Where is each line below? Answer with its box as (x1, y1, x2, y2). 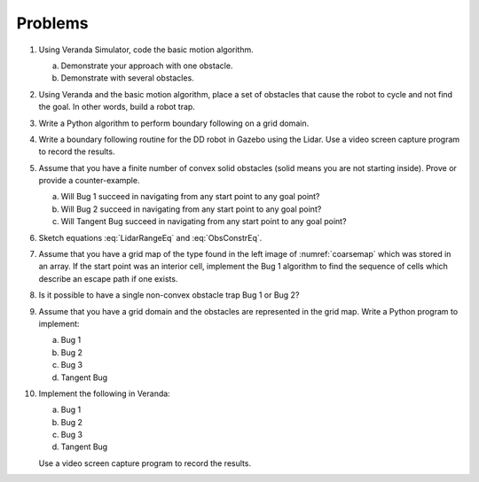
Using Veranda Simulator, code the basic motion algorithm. (38, 44, 254, 55)
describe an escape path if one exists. (38, 273, 178, 284)
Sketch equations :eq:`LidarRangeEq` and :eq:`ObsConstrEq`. (38, 232, 263, 243)
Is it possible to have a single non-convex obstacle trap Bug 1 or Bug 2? (38, 290, 300, 300)
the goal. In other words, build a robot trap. (38, 102, 195, 113)
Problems (16, 13, 89, 33)
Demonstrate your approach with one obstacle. (60, 60, 233, 71)
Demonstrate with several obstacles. (60, 73, 194, 83)
